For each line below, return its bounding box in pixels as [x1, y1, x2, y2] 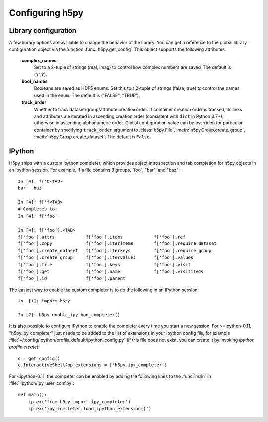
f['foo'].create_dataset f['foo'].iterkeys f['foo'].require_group [18, 248, 212, 253]
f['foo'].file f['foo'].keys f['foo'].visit [18, 262, 191, 267]
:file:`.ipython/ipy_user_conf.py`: [9, 380, 74, 386]
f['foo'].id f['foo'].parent [18, 276, 126, 281]
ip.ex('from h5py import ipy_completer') [28, 399, 131, 404]
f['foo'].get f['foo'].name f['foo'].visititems [18, 268, 204, 274]
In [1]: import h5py [18, 298, 70, 304]
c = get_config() [18, 355, 60, 361]
